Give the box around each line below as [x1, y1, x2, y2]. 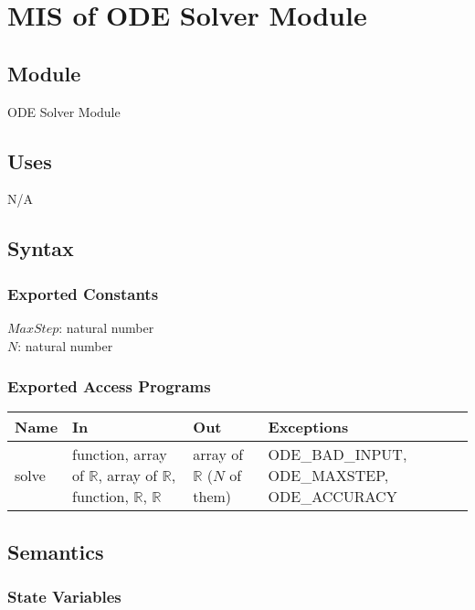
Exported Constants [7, 282, 159, 305]
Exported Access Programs [7, 375, 211, 398]
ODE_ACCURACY [268, 486, 397, 508]
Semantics [7, 537, 104, 565]
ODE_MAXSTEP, [268, 465, 389, 487]
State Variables [7, 585, 121, 608]
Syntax [7, 234, 74, 262]
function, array [72, 444, 167, 466]
